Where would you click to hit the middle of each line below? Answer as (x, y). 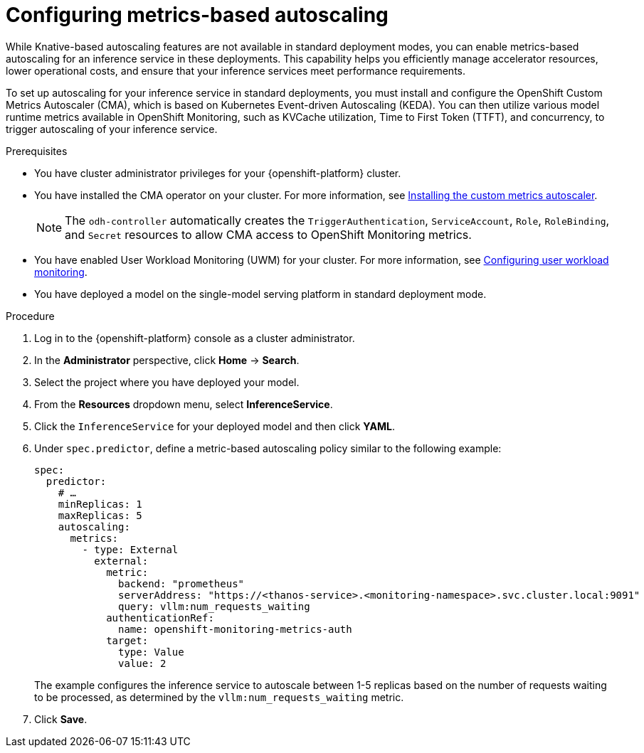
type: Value (151, 652)
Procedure (30, 316)
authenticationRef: (160, 618)
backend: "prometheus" (181, 583)
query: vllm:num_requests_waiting (214, 606)
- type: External (130, 549)
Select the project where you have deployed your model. (167, 382)
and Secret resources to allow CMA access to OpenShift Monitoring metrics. (268, 234)
